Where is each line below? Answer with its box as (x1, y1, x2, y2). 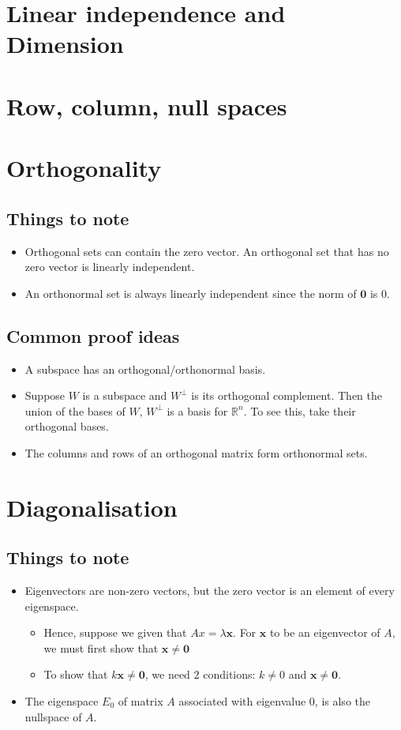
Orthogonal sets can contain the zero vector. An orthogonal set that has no (24, 243, 389, 259)
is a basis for (167, 402, 228, 419)
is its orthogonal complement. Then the (191, 387, 383, 404)
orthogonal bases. (24, 418, 109, 435)
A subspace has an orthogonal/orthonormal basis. (24, 360, 266, 377)
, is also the (314, 693, 370, 709)
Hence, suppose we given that (43, 624, 187, 641)
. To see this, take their (243, 402, 356, 419)
